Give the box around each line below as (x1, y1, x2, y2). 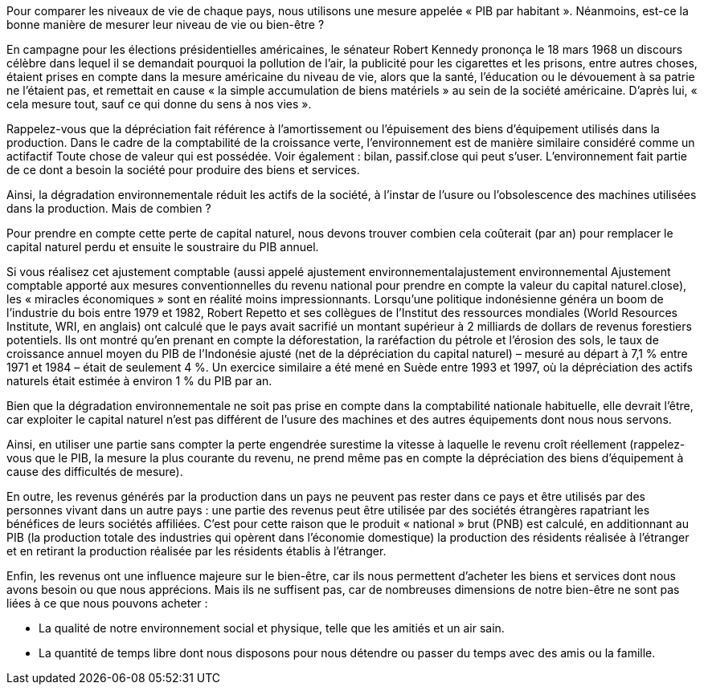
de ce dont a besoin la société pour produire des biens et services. (6, 163, 360, 177)
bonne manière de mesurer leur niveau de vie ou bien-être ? (6, 18, 325, 31)
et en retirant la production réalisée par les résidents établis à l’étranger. (6, 544, 387, 558)
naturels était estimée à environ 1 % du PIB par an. (6, 374, 272, 388)
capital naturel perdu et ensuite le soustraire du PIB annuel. (6, 240, 319, 254)
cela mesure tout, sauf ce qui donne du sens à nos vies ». (6, 97, 312, 111)
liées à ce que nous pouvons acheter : (6, 596, 208, 610)
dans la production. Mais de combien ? (6, 201, 211, 215)
